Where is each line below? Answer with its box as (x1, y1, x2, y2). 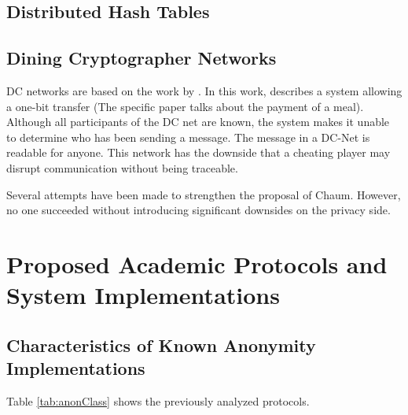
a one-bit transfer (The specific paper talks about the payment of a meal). (6, 98, 364, 114)
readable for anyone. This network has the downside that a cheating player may (6, 144, 391, 161)
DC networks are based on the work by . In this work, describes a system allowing (6, 82, 402, 98)
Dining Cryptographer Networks (6, 46, 277, 70)
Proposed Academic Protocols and (6, 247, 388, 280)
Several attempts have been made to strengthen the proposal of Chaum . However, (6, 186, 401, 202)
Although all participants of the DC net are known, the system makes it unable (6, 113, 390, 130)
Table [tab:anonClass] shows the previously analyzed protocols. (6, 392, 310, 409)
